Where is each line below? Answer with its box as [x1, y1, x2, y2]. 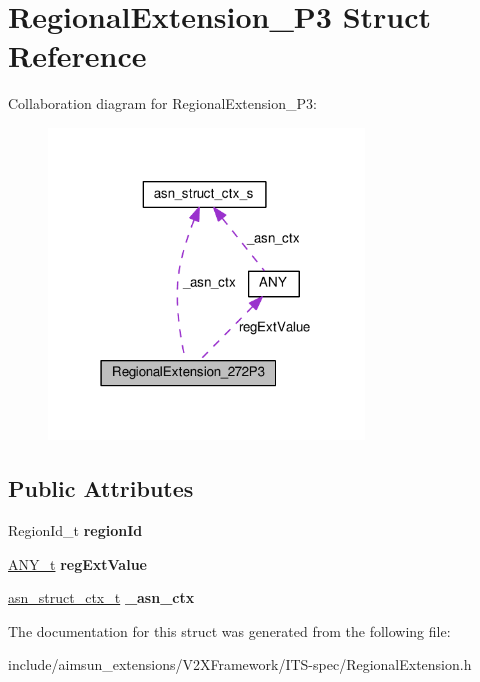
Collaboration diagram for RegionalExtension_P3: [8, 93, 317, 114]
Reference [8, 35, 147, 76]
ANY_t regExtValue [8, 553, 147, 574]
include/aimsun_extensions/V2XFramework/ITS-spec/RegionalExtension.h [8, 654, 472, 675]
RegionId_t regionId [8, 519, 143, 540]
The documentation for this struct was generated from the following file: [8, 620, 451, 641]
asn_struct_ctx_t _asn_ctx [8, 587, 195, 608]
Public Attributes [8, 473, 194, 504]
